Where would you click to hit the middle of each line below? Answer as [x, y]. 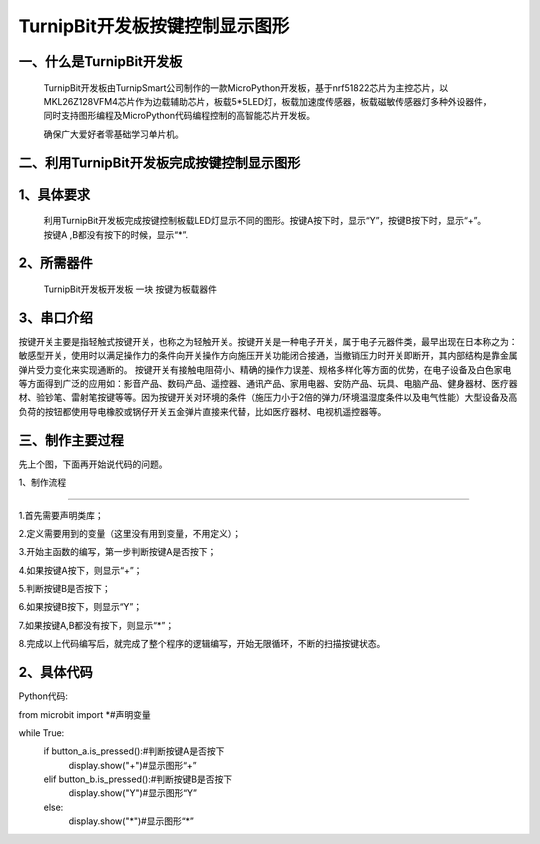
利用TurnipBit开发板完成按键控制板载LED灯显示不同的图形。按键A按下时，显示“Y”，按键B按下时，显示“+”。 [265, 221]
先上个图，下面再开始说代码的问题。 [93, 464]
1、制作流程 [42, 482]
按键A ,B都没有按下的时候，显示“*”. [116, 234]
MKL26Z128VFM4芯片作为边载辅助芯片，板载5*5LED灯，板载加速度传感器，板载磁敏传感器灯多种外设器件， [267, 101]
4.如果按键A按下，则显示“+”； [80, 570]
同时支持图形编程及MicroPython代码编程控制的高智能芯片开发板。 [179, 116]
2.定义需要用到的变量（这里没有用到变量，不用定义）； [130, 533]
